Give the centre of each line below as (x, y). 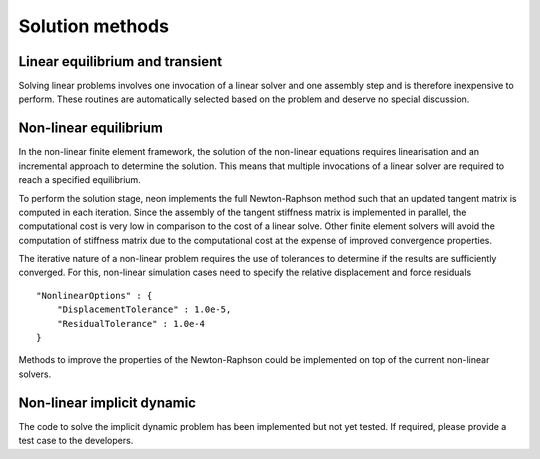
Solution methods (94, 26)
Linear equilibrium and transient (120, 61)
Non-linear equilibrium (91, 128)
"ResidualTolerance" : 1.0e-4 (130, 323)
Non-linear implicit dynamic (107, 402)
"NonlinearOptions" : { (94, 295)
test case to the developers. (76, 441)
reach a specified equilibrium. (80, 180)
